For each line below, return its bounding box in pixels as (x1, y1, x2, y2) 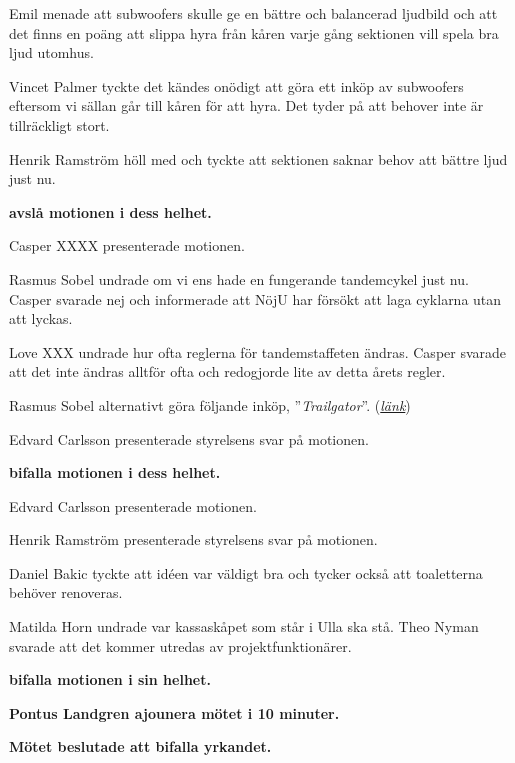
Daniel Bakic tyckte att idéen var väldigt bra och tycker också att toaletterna (9, 562, 483, 583)
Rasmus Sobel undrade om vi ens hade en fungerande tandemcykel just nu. (9, 268, 469, 289)
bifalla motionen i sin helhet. (9, 669, 211, 690)
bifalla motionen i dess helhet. (9, 462, 221, 483)
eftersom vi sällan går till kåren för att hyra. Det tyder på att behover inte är (9, 95, 484, 116)
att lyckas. (9, 308, 73, 329)
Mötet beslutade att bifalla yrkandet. (9, 736, 272, 757)
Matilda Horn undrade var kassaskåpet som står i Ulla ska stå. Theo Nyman (9, 616, 479, 637)
